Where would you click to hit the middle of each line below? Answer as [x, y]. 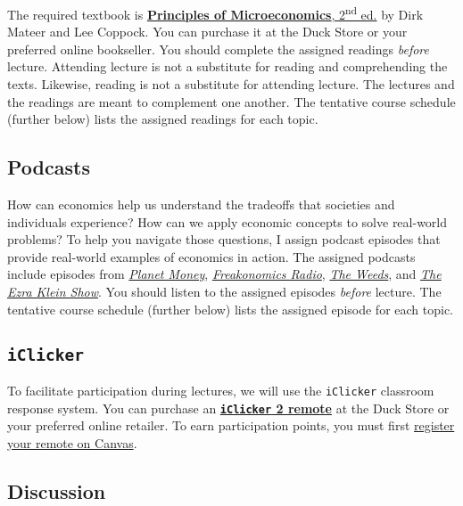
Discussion [57, 490]
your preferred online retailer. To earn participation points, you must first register [231, 425]
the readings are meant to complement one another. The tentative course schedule [231, 101]
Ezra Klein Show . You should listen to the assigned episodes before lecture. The [224, 291]
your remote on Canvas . [72, 442]
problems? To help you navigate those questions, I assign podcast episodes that [224, 239]
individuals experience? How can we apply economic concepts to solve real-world [227, 221]
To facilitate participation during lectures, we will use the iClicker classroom [221, 390]
